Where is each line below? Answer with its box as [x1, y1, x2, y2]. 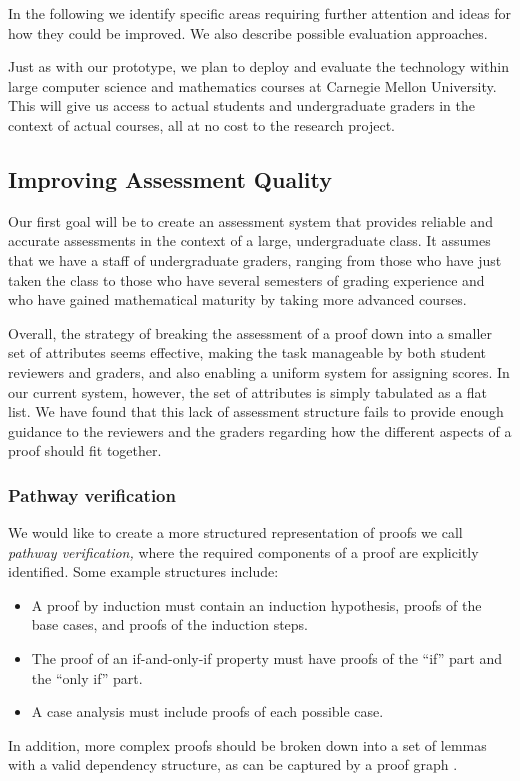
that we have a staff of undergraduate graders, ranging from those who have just [8, 249, 502, 270]
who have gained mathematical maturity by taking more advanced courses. [8, 289, 467, 310]
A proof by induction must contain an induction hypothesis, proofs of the [31, 594, 482, 615]
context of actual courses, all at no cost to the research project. [8, 114, 395, 135]
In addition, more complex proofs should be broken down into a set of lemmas [8, 734, 487, 755]
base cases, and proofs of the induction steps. [31, 614, 309, 635]
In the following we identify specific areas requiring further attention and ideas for [8, 3, 511, 23]
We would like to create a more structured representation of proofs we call [8, 522, 463, 543]
